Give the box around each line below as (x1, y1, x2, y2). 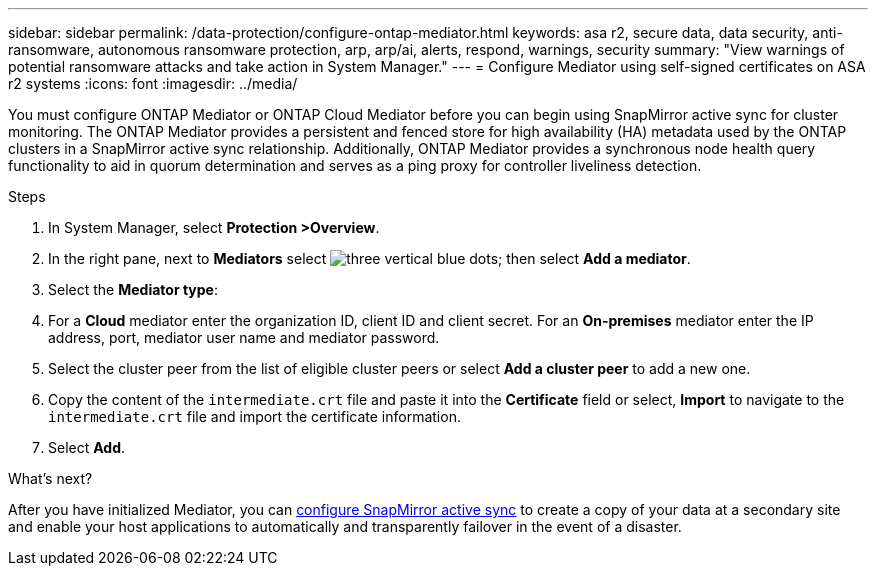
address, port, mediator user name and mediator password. (48, 329, 440, 346)
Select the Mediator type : (48, 281, 218, 298)
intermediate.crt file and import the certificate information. (48, 408, 461, 425)
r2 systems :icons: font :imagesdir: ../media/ (8, 75, 298, 92)
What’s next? (8, 470, 93, 487)
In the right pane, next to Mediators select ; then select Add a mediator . (48, 250, 691, 267)
